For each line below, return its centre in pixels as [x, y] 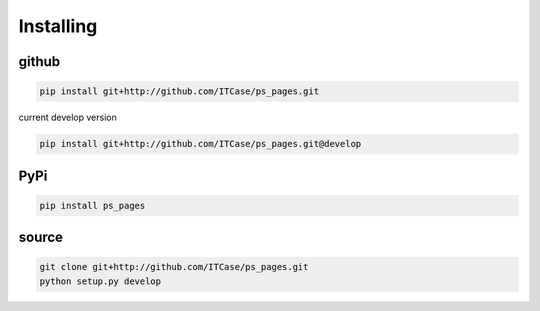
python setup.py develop [100, 281]
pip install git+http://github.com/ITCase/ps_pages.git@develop [200, 144]
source [41, 237]
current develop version [67, 117]
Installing [58, 26]
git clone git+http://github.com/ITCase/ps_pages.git [174, 267]
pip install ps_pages [92, 205]
